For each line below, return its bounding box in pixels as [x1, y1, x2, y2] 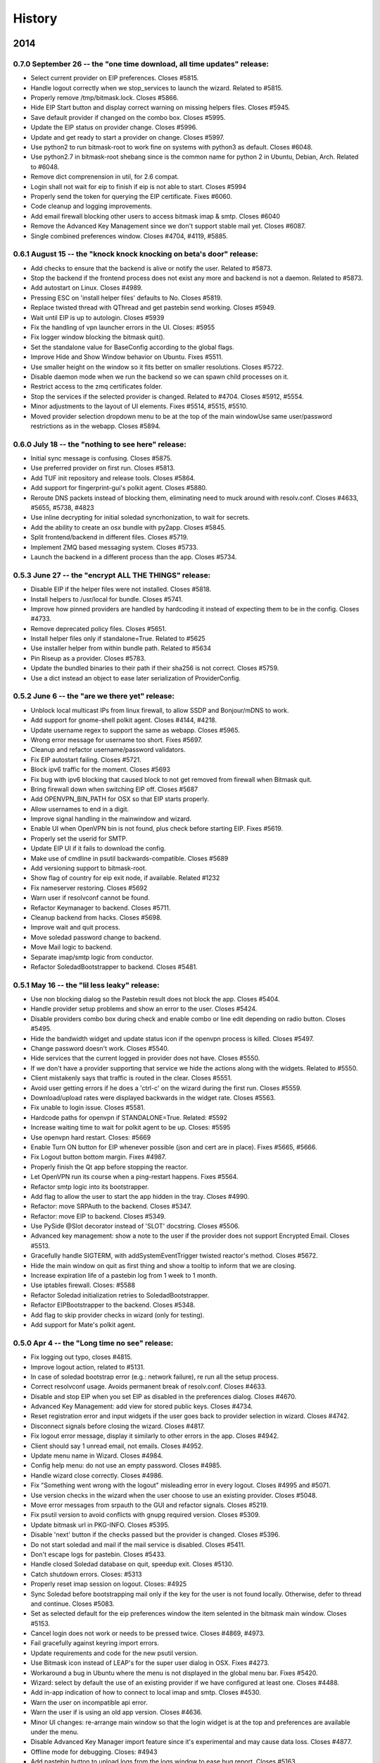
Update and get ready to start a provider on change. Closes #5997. [30, 133, 225, 141]
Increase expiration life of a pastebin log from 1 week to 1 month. [30, 1271, 217, 1280]
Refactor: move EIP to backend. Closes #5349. [30, 1212, 166, 1220]
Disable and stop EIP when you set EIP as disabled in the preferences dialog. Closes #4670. [30, 1392, 297, 1401]
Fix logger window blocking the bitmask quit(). [30, 333, 165, 341]
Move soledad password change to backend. [30, 933, 162, 941]
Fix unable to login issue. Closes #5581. [30, 1104, 146, 1112]
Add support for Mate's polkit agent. [30, 1320, 137, 1329]
